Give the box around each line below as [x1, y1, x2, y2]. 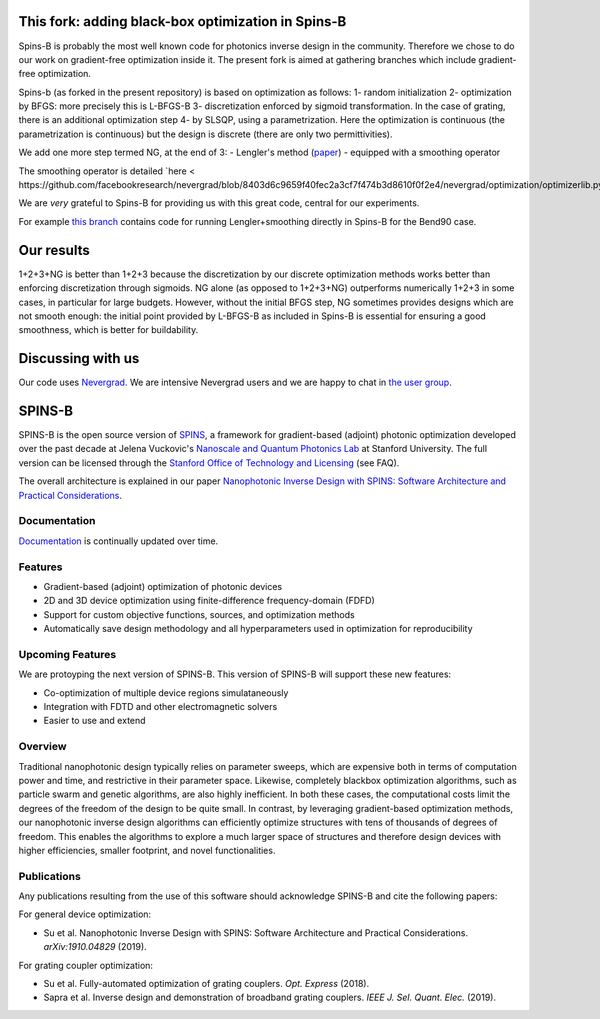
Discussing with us [18, 350, 140, 367]
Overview [18, 740, 67, 754]
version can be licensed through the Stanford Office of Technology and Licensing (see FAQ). [18, 456, 400, 469]
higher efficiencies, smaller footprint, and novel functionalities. [18, 844, 276, 856]
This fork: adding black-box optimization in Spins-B [18, 13, 347, 30]
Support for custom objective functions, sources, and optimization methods [43, 608, 355, 620]
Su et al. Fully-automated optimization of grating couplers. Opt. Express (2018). [43, 978, 370, 989]
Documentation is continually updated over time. [18, 535, 219, 547]
